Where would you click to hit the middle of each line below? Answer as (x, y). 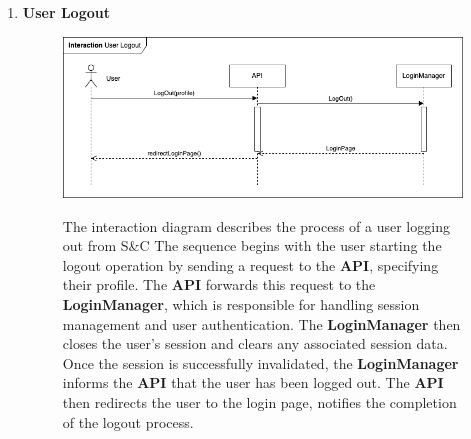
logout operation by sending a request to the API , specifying (250, 264)
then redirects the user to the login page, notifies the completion (259, 402)
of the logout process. (128, 421)
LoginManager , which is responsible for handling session (241, 304)
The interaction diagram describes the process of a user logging (256, 225)
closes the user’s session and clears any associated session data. (255, 343)
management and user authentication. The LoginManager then (261, 323)
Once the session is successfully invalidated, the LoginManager (260, 362)
